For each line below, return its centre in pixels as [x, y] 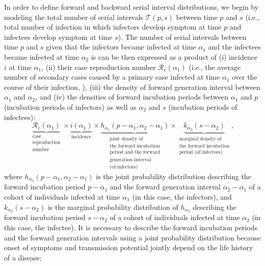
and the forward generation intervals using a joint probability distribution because [132, 237]
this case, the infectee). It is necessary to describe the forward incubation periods [131, 227]
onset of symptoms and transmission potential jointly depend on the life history [129, 247]
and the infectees [234, 47]
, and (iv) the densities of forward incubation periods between [132, 97]
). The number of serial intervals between [182, 37]
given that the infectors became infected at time [121, 47]
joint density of [126, 139]
